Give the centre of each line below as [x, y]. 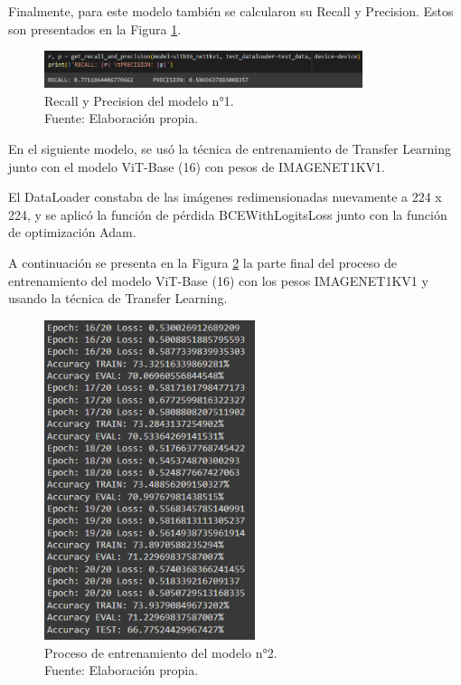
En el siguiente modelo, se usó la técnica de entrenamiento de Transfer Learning [230, 149]
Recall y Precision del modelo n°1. [139, 100]
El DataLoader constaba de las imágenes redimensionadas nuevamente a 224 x [225, 197]
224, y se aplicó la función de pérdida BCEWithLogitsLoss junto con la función [228, 214]
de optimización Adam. [72, 232]
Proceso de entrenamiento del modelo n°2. [161, 652]
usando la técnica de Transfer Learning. [118, 298]
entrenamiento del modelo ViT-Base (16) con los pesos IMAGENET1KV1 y [218, 280]
